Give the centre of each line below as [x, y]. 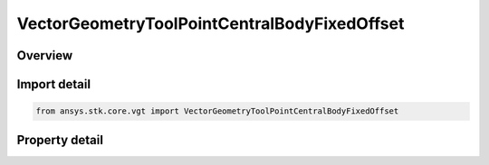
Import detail [53, 84]
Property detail [60, 140]
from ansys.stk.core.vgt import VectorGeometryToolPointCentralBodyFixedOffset [217, 111]
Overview [45, 55]
